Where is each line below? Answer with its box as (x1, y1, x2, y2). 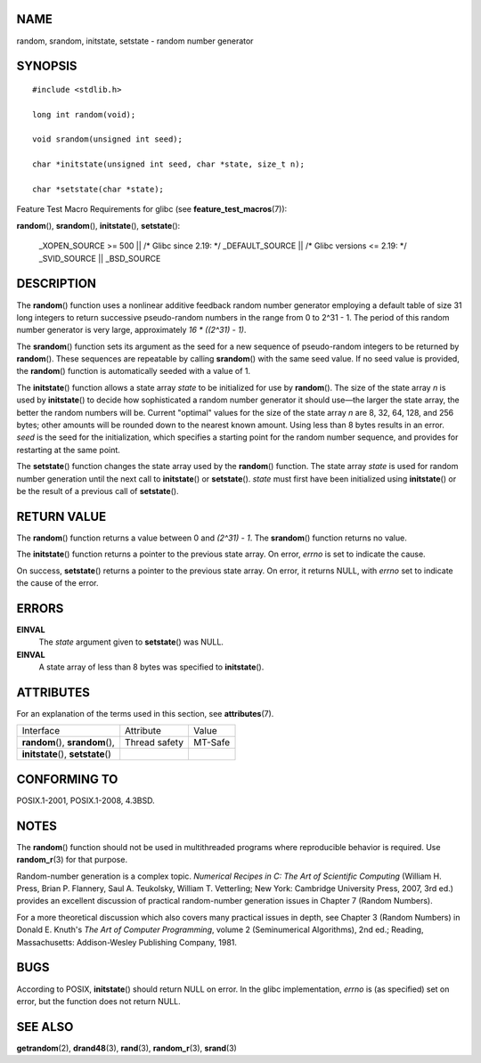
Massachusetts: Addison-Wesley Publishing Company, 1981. (16, 937, 238, 947)
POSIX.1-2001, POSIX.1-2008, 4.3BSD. (16, 795, 155, 806)
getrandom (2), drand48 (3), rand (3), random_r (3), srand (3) (16, 1043, 238, 1053)
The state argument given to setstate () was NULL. (38, 637, 224, 647)
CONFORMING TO (16, 771, 118, 787)
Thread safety (125, 736, 184, 749)
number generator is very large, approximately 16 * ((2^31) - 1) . (16, 325, 247, 336)
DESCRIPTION (16, 276, 97, 291)
